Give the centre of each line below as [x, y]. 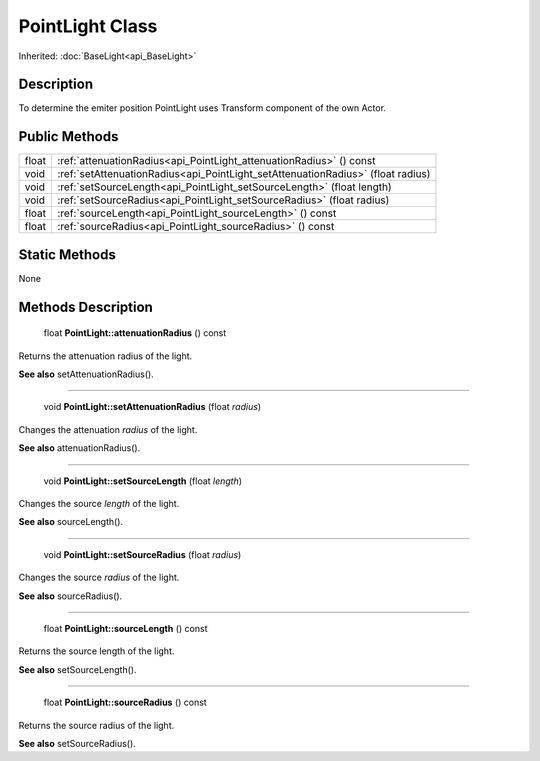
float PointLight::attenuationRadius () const [135, 333]
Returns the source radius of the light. [96, 725]
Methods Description [86, 306]
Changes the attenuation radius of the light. [108, 429]
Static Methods [67, 254]
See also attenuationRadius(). [79, 448]
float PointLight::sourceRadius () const [125, 702]
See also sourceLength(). [71, 522]
